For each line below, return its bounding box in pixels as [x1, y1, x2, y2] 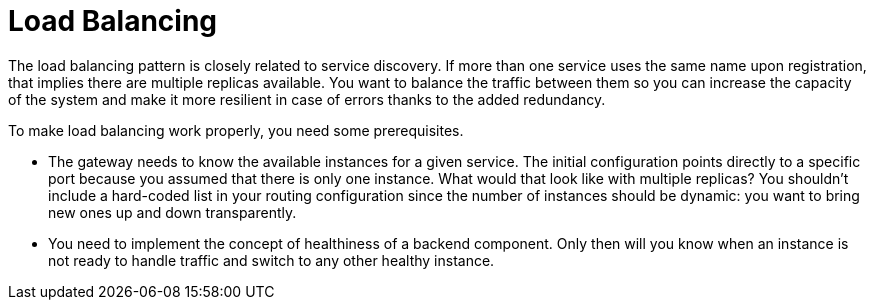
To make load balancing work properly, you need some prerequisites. [8, 121, 464, 139]
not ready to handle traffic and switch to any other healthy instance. [48, 251, 495, 269]
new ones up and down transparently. [48, 203, 297, 221]
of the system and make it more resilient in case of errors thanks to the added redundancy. [8, 90, 606, 108]
